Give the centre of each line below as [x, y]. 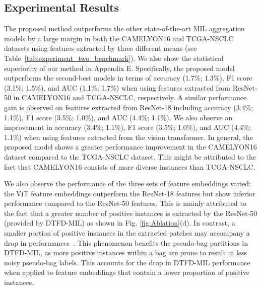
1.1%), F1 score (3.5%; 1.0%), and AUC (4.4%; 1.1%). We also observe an [118, 117]
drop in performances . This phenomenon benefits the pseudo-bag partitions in [126, 242]
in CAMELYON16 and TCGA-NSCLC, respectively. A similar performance [130, 97]
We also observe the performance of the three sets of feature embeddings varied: [127, 184]
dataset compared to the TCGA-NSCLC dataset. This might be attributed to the [130, 156]
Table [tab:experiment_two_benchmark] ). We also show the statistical [114, 58]
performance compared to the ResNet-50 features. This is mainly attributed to [125, 203]
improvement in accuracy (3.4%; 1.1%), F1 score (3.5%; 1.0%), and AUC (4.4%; [127, 127]
